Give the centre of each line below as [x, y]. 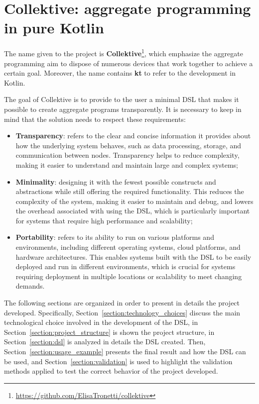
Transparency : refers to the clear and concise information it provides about [133, 136]
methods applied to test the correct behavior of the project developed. [111, 371]
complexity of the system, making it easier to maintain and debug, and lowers [134, 201]
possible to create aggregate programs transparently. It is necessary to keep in [123, 109]
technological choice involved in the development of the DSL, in [101, 322]
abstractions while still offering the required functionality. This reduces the [130, 191]
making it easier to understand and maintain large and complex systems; [127, 164]
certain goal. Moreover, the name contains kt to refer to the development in [120, 73]
